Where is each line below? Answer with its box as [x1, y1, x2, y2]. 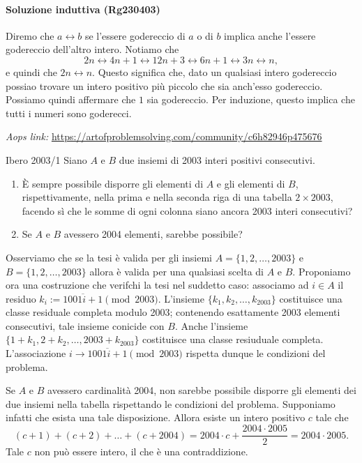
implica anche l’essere [224, 28, 316, 43]
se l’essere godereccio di [84, 28, 186, 43]
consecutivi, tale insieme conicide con [6, 318, 165, 333]
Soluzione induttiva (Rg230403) [6, 1, 160, 16]
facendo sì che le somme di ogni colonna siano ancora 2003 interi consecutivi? [22, 203, 353, 218]
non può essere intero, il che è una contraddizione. [34, 444, 248, 459]
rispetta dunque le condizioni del [186, 346, 326, 360]
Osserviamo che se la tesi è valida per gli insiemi [6, 250, 212, 264]
